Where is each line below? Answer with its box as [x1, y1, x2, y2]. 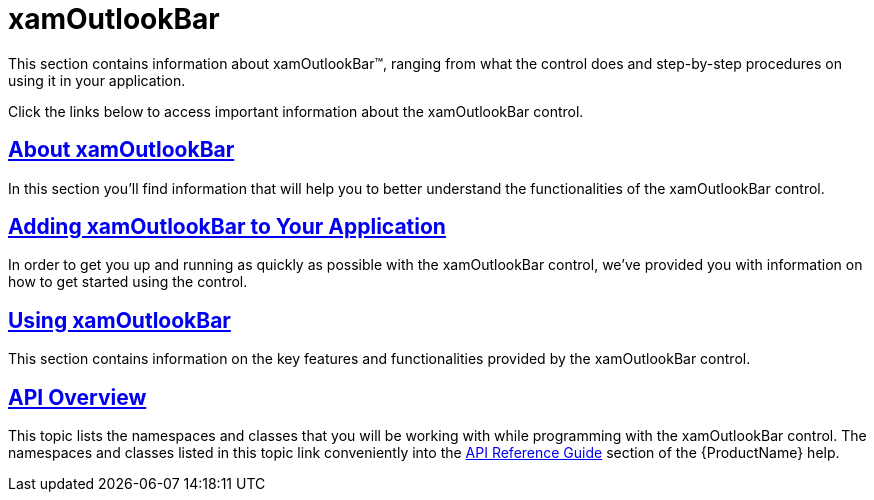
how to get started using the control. [8, 273, 248, 291]
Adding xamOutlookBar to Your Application [8, 214, 446, 240]
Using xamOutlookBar [8, 307, 231, 333]
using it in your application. [8, 71, 186, 89]
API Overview [8, 384, 147, 410]
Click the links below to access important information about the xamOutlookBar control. [8, 102, 584, 120]
